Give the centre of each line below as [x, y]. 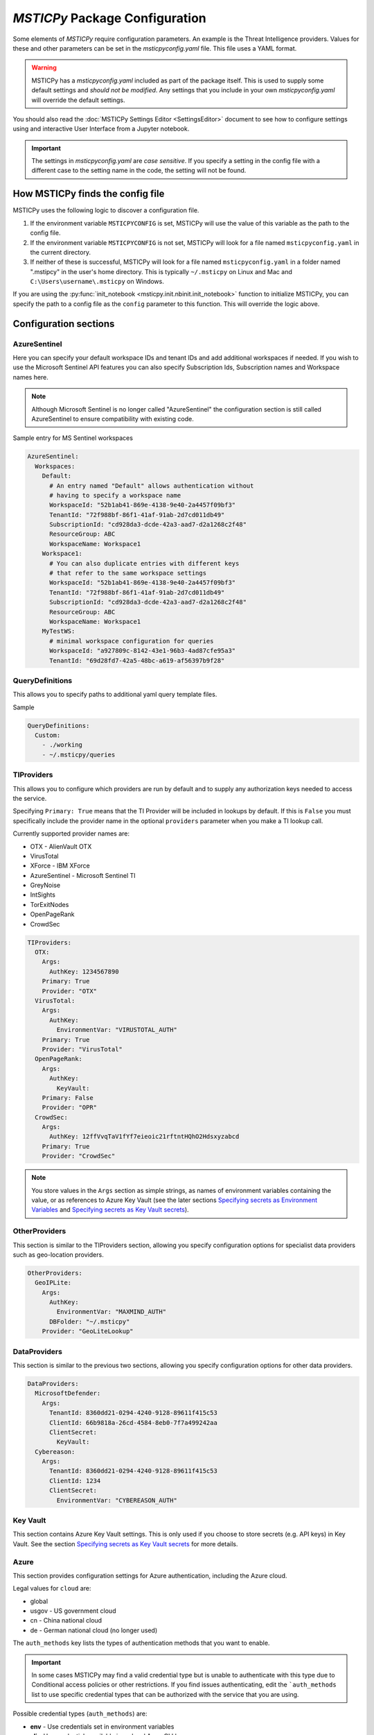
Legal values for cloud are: [52, 1589]
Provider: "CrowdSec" [79, 1156]
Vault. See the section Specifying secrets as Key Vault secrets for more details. [125, 1543]
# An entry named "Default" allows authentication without [152, 485]
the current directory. [61, 252]
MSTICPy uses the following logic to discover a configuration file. [106, 210]
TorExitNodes [50, 904]
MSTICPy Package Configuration [110, 18]
